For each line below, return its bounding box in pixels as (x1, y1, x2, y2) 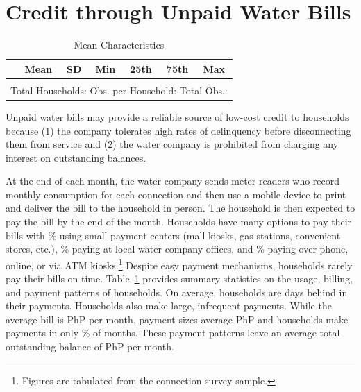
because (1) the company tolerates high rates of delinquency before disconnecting (6, 123, 351, 137)
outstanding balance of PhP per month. (6, 339, 174, 354)
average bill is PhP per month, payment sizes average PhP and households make (6, 312, 349, 326)
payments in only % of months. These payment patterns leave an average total (6, 325, 340, 340)
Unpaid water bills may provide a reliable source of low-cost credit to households (6, 109, 349, 123)
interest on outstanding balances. (6, 150, 146, 164)
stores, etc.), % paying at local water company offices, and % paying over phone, (6, 241, 349, 256)
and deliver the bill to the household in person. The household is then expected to (6, 201, 355, 215)
